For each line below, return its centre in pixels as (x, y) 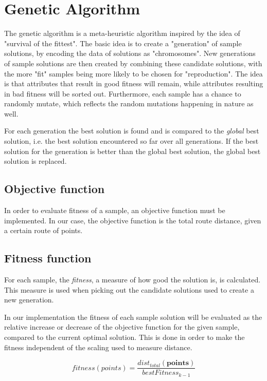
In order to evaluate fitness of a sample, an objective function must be (115, 210)
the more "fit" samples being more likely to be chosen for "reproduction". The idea (133, 73)
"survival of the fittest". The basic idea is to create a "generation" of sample (123, 43)
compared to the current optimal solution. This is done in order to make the (124, 337)
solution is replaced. (35, 161)
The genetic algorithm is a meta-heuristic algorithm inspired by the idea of (122, 33)
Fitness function (48, 258)
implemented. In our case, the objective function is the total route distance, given (133, 220)
